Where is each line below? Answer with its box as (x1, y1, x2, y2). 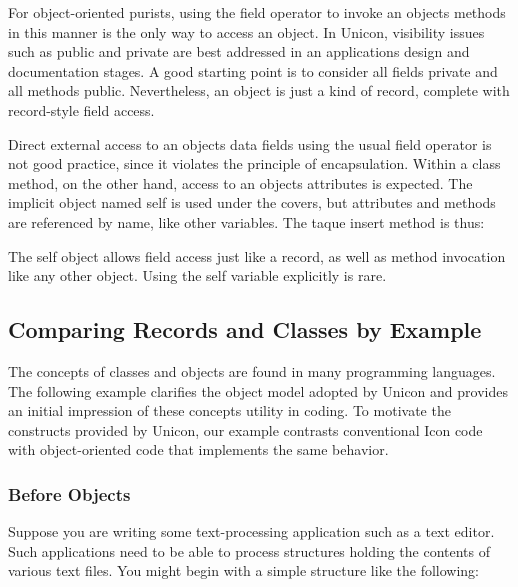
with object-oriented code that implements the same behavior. (8, 439, 389, 460)
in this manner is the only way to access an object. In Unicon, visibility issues (8, 21, 485, 42)
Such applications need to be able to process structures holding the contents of (8, 540, 491, 561)
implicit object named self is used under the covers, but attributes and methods (8, 192, 496, 213)
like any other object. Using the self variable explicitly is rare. (8, 265, 387, 286)
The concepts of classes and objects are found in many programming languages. (8, 360, 496, 381)
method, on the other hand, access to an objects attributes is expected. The (8, 172, 473, 193)
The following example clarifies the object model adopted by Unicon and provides (8, 380, 508, 401)
